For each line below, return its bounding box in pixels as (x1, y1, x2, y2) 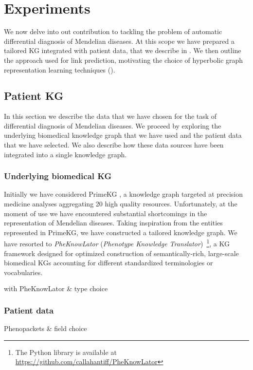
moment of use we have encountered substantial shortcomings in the (4, 208, 207, 218)
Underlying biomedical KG (4, 170, 112, 182)
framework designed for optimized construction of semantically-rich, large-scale (4, 248, 239, 258)
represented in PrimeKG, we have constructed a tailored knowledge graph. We (4, 227, 237, 237)
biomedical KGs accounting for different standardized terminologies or (4, 258, 213, 268)
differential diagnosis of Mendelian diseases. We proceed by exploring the (4, 120, 221, 130)
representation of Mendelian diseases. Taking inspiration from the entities (4, 218, 223, 228)
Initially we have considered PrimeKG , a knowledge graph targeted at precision (4, 189, 243, 199)
